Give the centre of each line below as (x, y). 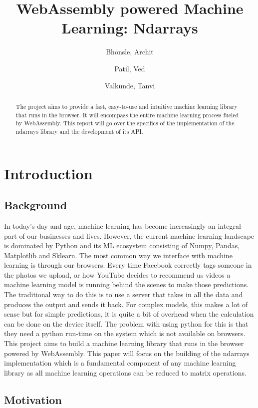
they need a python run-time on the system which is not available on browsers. (125, 333)
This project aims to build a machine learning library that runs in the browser (124, 343)
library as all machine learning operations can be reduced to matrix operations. (125, 372)
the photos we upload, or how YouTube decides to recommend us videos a (117, 274)
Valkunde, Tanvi (130, 85)
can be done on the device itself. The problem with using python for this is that (126, 323)
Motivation (33, 399)
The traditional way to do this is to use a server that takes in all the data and (124, 294)
